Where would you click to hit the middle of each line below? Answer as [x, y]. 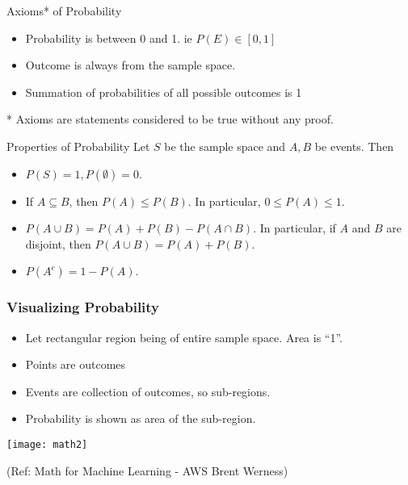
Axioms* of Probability [64, 10]
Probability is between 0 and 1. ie [109, 38]
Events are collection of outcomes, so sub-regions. [148, 391]
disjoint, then [58, 243]
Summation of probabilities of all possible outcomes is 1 [164, 92]
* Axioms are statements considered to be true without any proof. [170, 119]
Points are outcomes [76, 364]
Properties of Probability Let [78, 146]
